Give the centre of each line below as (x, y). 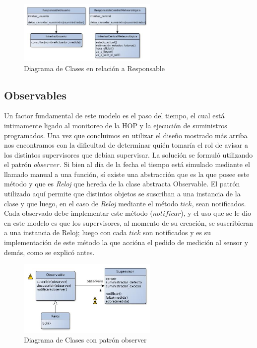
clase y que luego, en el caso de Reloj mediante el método (91, 203)
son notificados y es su (177, 232)
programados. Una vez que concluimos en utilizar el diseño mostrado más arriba (126, 135)
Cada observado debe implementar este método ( (78, 213)
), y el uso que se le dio (216, 213)
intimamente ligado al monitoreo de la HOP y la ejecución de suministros (116, 125)
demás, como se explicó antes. (49, 252)
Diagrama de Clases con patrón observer (85, 340)
